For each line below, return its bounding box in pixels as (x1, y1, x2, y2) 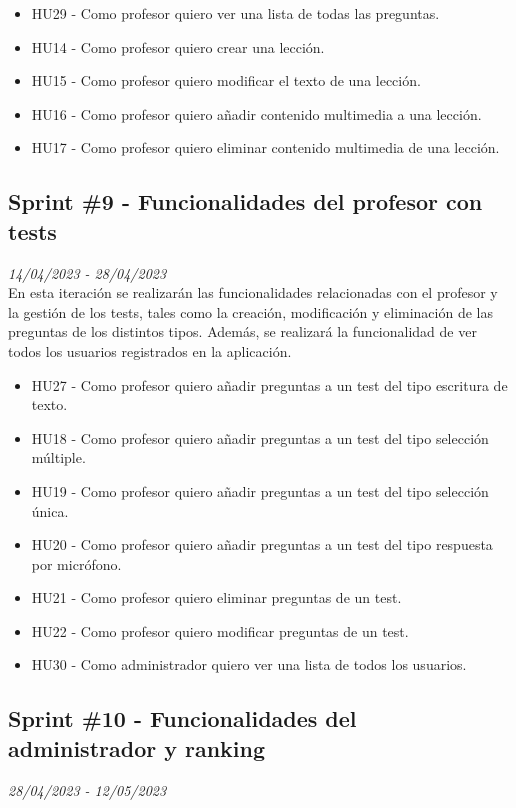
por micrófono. (31, 553, 122, 574)
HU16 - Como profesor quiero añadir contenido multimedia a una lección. (31, 103, 482, 124)
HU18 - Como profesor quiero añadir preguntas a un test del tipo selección (31, 427, 489, 448)
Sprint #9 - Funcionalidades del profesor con (8, 186, 483, 217)
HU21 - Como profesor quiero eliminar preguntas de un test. (31, 587, 402, 608)
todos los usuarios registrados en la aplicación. (8, 340, 292, 361)
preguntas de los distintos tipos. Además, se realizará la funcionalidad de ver (8, 321, 477, 342)
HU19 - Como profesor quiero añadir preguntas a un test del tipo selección (31, 480, 489, 501)
